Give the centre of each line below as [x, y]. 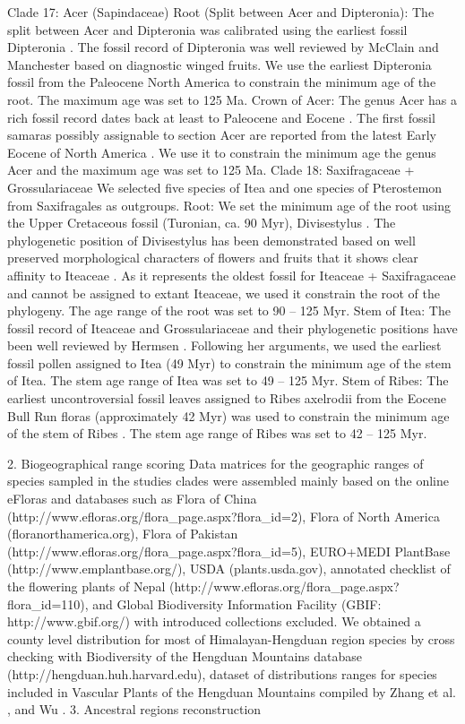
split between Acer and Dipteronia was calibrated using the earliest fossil [207, 29]
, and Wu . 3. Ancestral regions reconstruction [134, 709]
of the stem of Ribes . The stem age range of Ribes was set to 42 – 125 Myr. [217, 433]
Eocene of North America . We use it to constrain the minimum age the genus [222, 152]
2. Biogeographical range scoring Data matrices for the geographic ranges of [215, 463]
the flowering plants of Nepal [86, 586]
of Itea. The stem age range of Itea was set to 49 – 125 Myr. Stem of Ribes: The [228, 380]
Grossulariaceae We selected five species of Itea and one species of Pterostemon [225, 187]
